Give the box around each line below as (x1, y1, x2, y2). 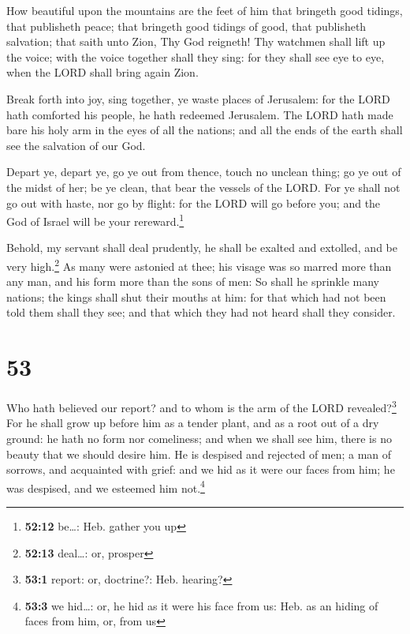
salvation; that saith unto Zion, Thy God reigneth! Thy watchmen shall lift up (6, 33, 386, 50)
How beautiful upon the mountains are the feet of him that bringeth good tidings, (6, 2, 403, 18)
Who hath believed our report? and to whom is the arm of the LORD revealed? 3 (6, 397, 397, 415)
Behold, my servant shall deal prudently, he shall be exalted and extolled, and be (6, 239, 397, 256)
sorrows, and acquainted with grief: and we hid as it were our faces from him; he (6, 461, 395, 478)
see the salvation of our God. (6, 137, 146, 153)
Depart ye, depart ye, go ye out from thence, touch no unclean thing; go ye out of (6, 163, 401, 180)
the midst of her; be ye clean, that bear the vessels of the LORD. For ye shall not (6, 178, 401, 195)
